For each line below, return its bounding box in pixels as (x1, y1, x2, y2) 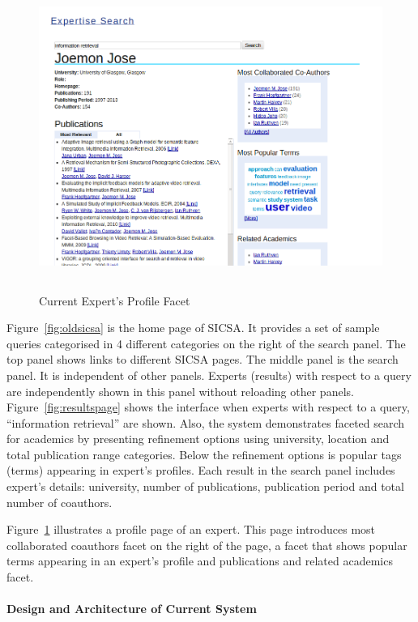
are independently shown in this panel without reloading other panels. (6, 382, 354, 399)
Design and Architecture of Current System (6, 600, 257, 617)
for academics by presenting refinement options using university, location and (6, 430, 390, 447)
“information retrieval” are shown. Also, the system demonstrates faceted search (6, 414, 405, 431)
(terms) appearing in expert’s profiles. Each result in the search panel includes (6, 462, 395, 479)
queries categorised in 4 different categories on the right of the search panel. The (6, 334, 406, 351)
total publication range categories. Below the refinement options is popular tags (6, 445, 402, 462)
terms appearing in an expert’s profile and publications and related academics (6, 552, 393, 569)
